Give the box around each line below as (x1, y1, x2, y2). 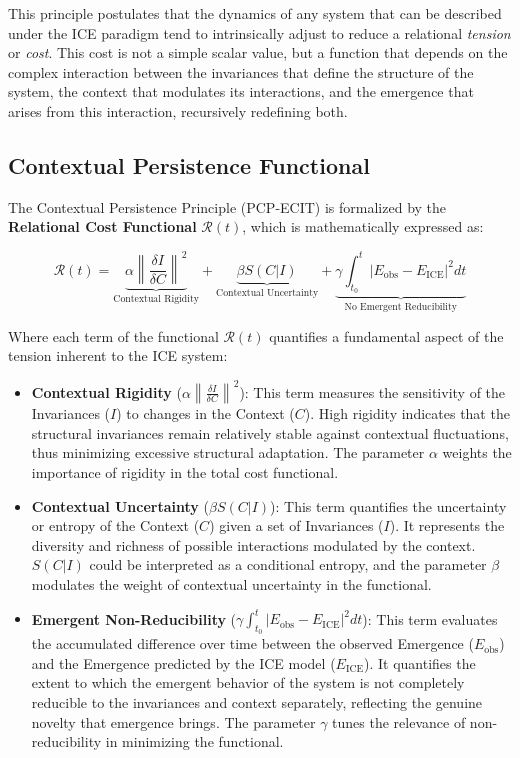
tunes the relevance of (332, 711, 466, 732)
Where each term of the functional (8, 325, 219, 346)
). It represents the (389, 515, 505, 536)
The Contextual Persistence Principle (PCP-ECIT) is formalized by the (8, 196, 447, 217)
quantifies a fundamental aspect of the (269, 325, 504, 346)
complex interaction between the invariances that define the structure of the (8, 61, 474, 82)
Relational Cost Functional (8, 216, 197, 237)
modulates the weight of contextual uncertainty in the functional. (31, 573, 432, 594)
